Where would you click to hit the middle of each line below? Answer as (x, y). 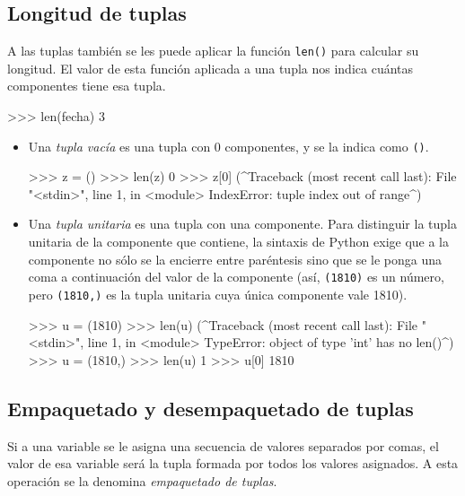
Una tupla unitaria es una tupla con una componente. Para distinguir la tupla (242, 224)
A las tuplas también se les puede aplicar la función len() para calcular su (213, 51)
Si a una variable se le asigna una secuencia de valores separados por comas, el (223, 445)
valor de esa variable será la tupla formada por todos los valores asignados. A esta (233, 463)
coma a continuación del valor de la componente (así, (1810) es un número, (236, 277)
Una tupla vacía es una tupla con (119, 146)
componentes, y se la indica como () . (327, 146)
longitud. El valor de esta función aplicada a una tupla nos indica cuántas (211, 68)
